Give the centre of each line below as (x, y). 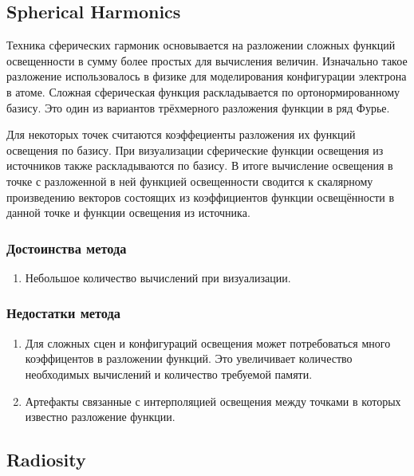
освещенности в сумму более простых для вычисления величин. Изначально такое (207, 60)
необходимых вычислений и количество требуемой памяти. (169, 374)
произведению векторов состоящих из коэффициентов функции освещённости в (201, 197)
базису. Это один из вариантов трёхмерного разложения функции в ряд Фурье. (198, 107)
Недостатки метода (64, 313)
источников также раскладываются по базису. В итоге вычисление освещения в (200, 165)
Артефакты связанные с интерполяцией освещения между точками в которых (213, 401)
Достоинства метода (67, 248)
